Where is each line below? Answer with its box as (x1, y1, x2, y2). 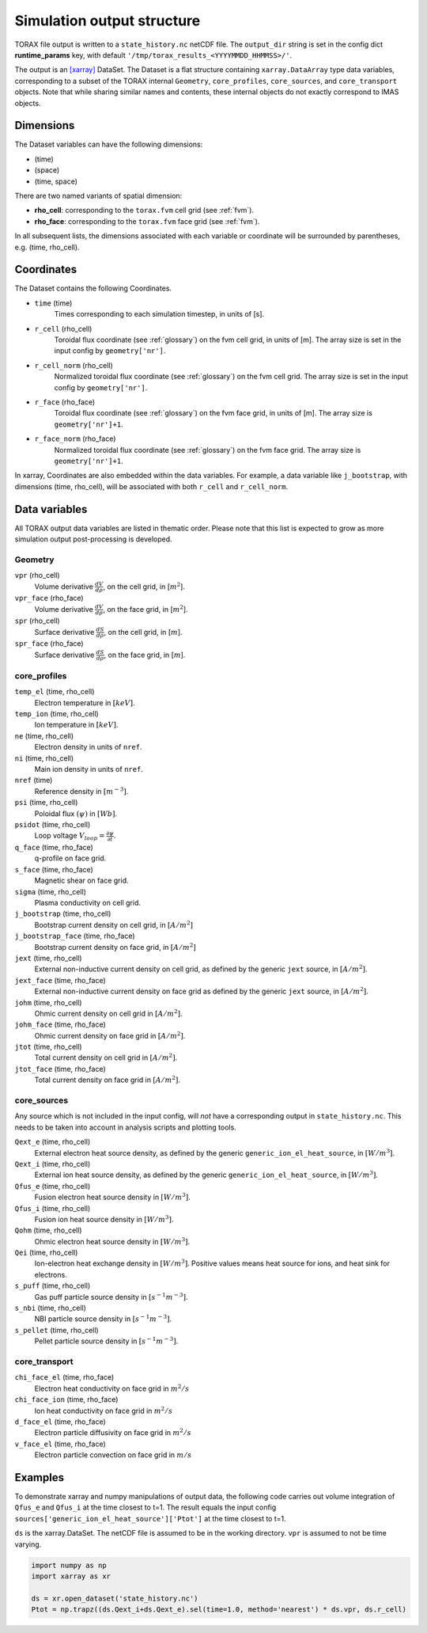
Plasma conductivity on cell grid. (34, 898, 142, 907)
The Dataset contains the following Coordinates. (14, 283, 172, 293)
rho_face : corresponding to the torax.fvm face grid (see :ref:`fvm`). (34, 216, 260, 226)
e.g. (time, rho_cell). (14, 242, 80, 252)
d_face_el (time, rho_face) (14, 1417, 106, 1426)
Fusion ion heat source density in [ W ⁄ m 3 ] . (34, 1213, 174, 1224)
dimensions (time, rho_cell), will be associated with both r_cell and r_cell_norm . (14, 481, 289, 491)
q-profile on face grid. (34, 853, 107, 863)
